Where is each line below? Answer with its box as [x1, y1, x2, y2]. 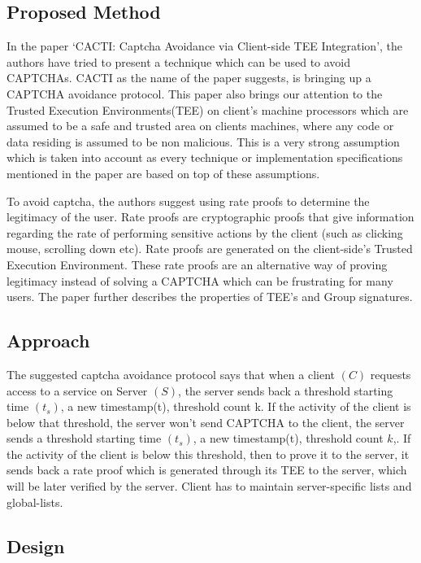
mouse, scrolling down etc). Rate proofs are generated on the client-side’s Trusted [7, 240, 413, 257]
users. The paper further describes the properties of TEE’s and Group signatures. [7, 288, 413, 305]
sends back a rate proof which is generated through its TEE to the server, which [7, 461, 407, 478]
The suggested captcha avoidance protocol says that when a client [7, 365, 335, 382]
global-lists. [7, 493, 63, 510]
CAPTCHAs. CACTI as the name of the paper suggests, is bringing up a [7, 69, 371, 86]
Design [7, 533, 65, 558]
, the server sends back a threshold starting [178, 382, 393, 399]
